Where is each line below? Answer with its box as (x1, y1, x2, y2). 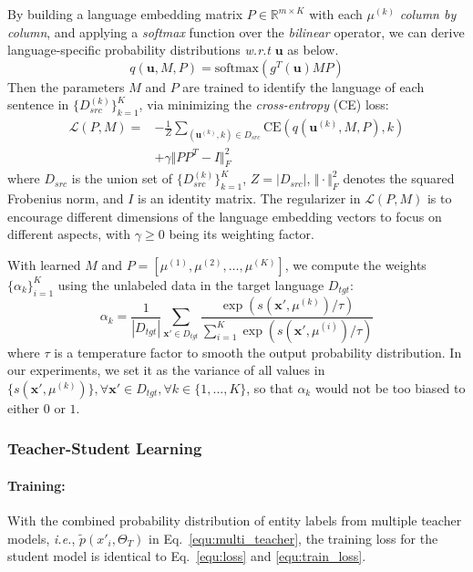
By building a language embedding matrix (7, 5, 243, 23)
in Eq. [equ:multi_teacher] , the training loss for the (149, 528, 438, 547)
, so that (246, 378, 293, 397)
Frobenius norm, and (7, 189, 124, 208)
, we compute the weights (284, 255, 427, 274)
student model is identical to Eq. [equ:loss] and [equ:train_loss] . (7, 546, 366, 566)
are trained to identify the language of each (182, 77, 425, 96)
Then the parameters (7, 77, 125, 96)
